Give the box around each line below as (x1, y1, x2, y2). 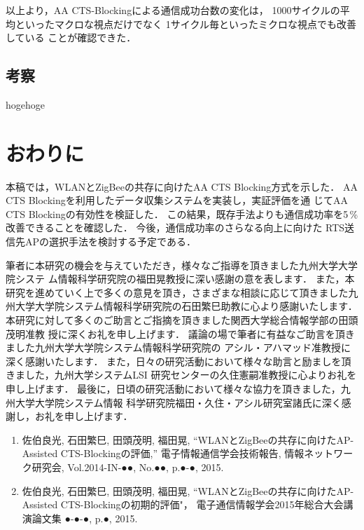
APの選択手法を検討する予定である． (24, 234, 196, 249)
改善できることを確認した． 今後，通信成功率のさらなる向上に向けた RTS (6, 220, 345, 235)
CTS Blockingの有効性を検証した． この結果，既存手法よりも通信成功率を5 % (6, 206, 358, 221)
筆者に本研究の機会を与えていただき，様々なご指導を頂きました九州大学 (6, 257, 338, 272)
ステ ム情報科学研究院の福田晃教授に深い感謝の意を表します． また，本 (24, 271, 355, 286)
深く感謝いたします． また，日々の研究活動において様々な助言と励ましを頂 (6, 353, 351, 368)
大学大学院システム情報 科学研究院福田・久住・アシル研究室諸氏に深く (15, 395, 342, 409)
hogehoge (6, 97, 45, 111)
